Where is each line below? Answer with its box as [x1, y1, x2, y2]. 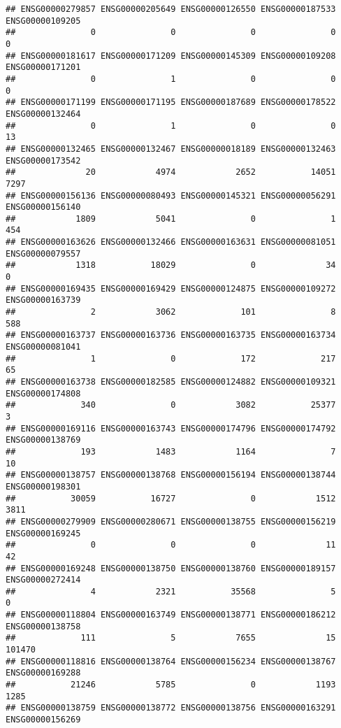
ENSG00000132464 [6, 108, 81, 119]
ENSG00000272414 [6, 575, 81, 585]
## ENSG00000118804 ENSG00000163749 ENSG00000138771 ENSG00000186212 [6, 610, 336, 620]
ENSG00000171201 [6, 62, 81, 73]
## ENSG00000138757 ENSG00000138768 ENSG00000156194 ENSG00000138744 [6, 470, 336, 480]
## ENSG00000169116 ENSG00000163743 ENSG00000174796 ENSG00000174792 [6, 423, 336, 434]
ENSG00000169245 [6, 528, 81, 538]
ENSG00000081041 [6, 342, 81, 352]
